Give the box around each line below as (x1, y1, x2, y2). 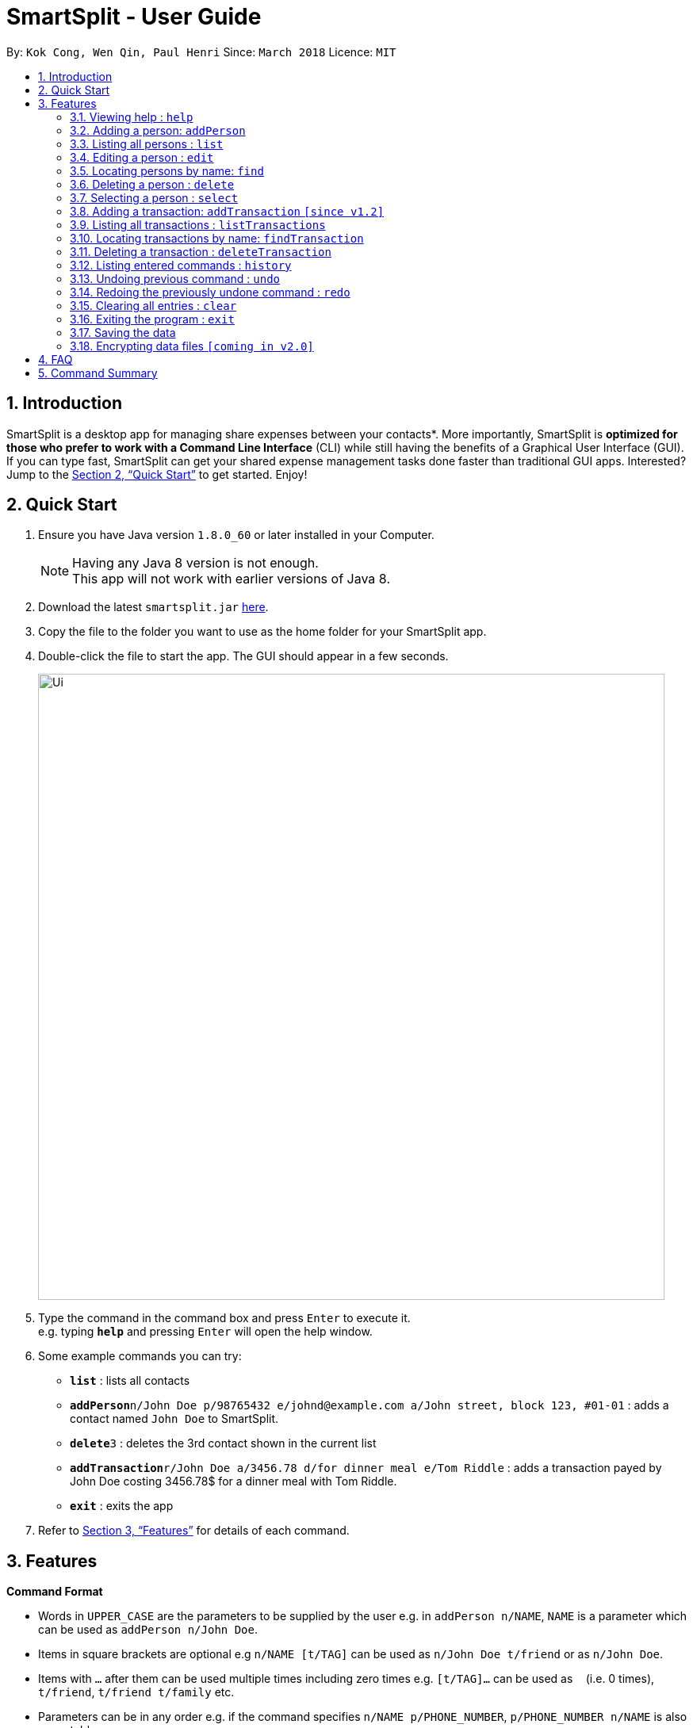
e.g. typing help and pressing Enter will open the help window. (38, 1325, 373, 1339)
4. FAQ (38, 352, 73, 366)
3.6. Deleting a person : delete (70, 177, 235, 191)
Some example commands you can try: (38, 1349, 242, 1363)
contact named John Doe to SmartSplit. (70, 1412, 279, 1426)
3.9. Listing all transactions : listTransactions (70, 217, 326, 231)
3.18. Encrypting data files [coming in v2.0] (70, 338, 314, 353)
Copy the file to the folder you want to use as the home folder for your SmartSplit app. (38, 625, 487, 639)
